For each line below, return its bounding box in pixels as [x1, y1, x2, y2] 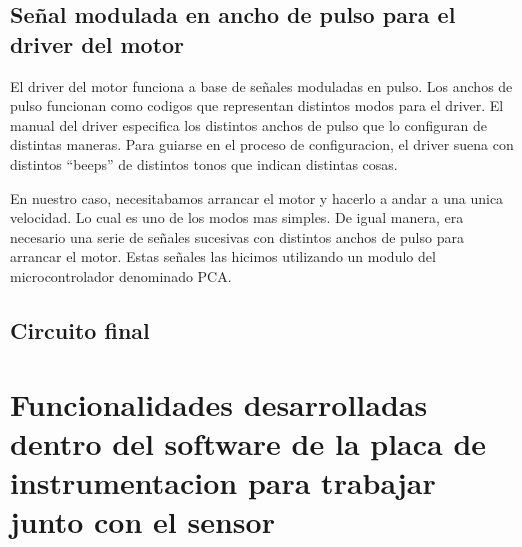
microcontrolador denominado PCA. [10, 265, 232, 286]
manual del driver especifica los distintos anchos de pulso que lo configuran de [10, 114, 487, 135]
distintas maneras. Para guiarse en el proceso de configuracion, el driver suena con [10, 134, 514, 155]
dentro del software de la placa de [10, 422, 487, 463]
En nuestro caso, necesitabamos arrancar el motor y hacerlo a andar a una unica [10, 187, 504, 208]
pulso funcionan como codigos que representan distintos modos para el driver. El [10, 95, 504, 116]
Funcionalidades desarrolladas [10, 383, 428, 424]
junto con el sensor [10, 501, 275, 542]
